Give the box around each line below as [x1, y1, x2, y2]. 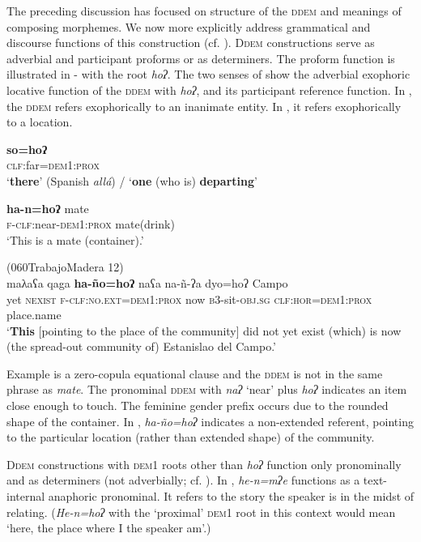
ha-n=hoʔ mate [6, 199, 89, 216]
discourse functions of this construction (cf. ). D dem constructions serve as [6, 34, 375, 51]
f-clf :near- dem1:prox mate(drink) [6, 216, 175, 233]
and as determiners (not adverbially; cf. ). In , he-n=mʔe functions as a [6, 472, 360, 489]
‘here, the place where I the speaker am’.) [6, 519, 211, 536]
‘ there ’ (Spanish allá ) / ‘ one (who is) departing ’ [6, 172, 257, 189]
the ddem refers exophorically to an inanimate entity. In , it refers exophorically [6, 97, 402, 114]
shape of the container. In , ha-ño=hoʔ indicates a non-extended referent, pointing [6, 412, 414, 429]
